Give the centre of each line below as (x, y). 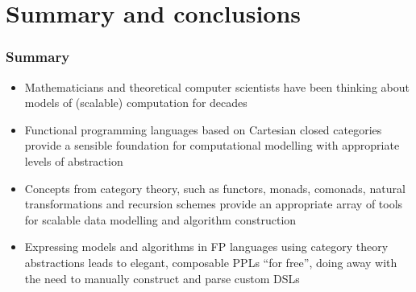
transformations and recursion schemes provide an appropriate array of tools (214, 204)
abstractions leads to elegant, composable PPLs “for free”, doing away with (211, 262)
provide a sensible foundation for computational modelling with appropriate (212, 145)
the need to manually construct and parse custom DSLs (162, 278)
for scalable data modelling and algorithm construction (160, 219)
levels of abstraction (74, 160)
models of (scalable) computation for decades (136, 103)
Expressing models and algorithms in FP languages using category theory (206, 247)
